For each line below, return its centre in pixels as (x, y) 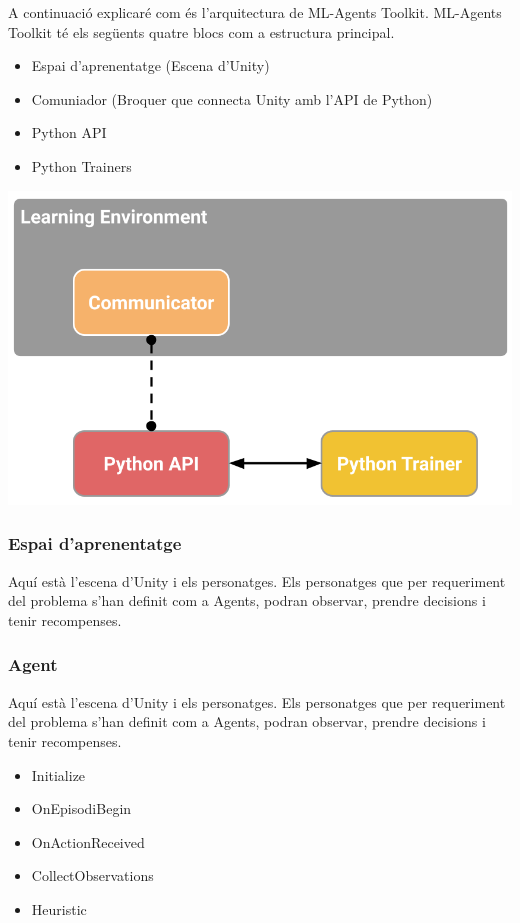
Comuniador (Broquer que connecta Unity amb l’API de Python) (232, 98)
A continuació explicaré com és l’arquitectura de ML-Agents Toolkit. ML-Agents (255, 12)
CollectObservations (92, 875)
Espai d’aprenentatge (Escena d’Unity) (150, 65)
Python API (69, 132)
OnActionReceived (88, 841)
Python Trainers (81, 165)
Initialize (58, 774)
